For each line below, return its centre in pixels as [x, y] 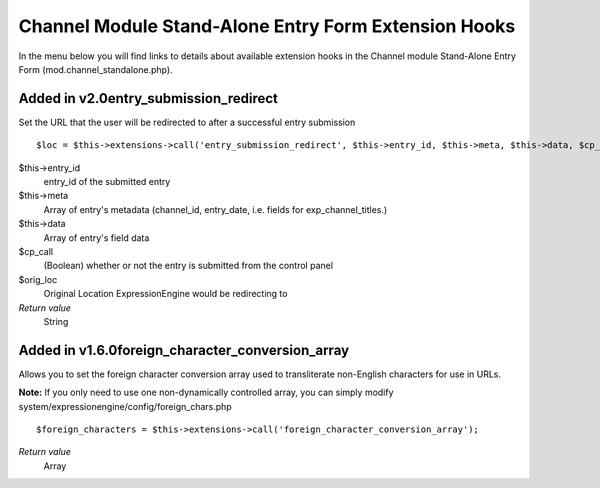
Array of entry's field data [96, 237]
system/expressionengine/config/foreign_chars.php [125, 406]
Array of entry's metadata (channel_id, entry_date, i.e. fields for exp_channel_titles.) [215, 209]
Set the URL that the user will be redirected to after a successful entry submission [187, 122]
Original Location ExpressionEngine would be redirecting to [165, 294]
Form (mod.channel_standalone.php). [96, 69]
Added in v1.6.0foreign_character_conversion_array [184, 350]
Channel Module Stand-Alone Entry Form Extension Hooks [267, 26]
